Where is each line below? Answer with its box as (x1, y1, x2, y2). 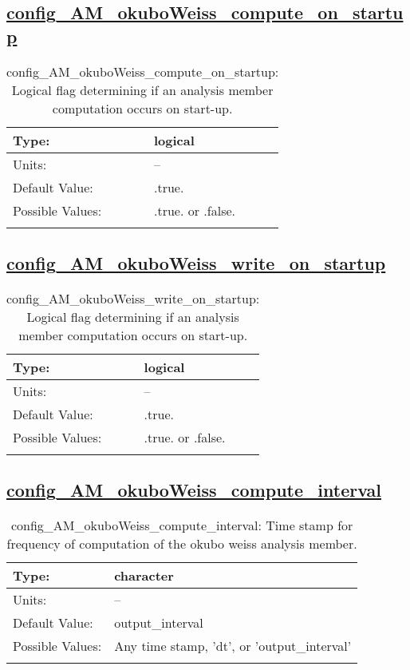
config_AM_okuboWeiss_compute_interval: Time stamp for (10, 516, 353, 534)
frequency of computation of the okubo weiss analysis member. (6, 534, 357, 553)
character (114, 566, 174, 585)
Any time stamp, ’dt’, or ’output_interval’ (114, 636, 352, 655)
